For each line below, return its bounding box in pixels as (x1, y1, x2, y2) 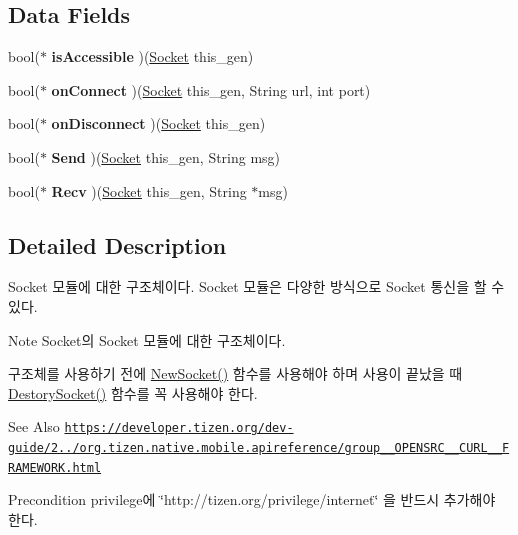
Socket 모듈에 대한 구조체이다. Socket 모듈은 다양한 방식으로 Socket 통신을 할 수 (8, 276, 505, 297)
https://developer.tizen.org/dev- (64, 421, 294, 436)
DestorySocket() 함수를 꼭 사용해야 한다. (8, 382, 258, 403)
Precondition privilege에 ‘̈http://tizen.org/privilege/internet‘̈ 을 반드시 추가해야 (8, 489, 496, 510)
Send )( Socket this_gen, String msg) (51, 146, 281, 167)
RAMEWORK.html (8, 460, 102, 475)
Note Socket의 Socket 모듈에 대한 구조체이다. (8, 329, 286, 350)
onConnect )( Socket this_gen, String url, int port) (51, 79, 371, 100)
